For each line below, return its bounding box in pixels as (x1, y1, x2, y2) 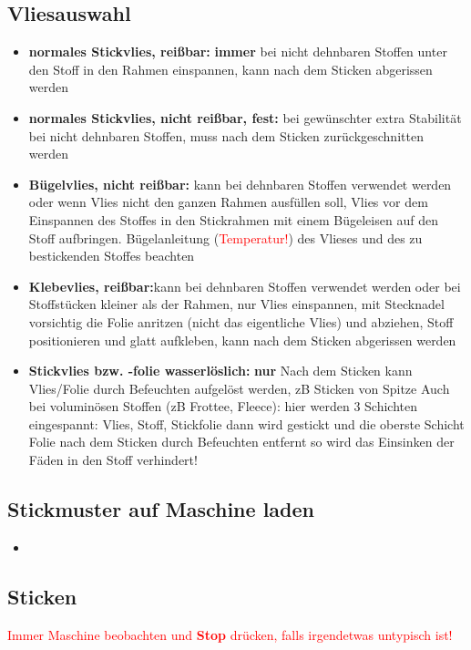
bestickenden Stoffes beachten (28, 246, 195, 265)
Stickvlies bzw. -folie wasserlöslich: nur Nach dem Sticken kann (28, 361, 413, 380)
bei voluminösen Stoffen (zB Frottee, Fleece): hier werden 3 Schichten (28, 397, 417, 416)
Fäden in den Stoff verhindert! (28, 450, 198, 469)
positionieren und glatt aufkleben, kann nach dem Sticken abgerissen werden (28, 330, 456, 349)
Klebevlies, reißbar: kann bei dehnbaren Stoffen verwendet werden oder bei (28, 276, 461, 295)
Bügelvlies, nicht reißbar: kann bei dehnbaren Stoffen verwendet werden (28, 174, 452, 193)
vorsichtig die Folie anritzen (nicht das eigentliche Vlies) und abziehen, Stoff (28, 312, 454, 331)
